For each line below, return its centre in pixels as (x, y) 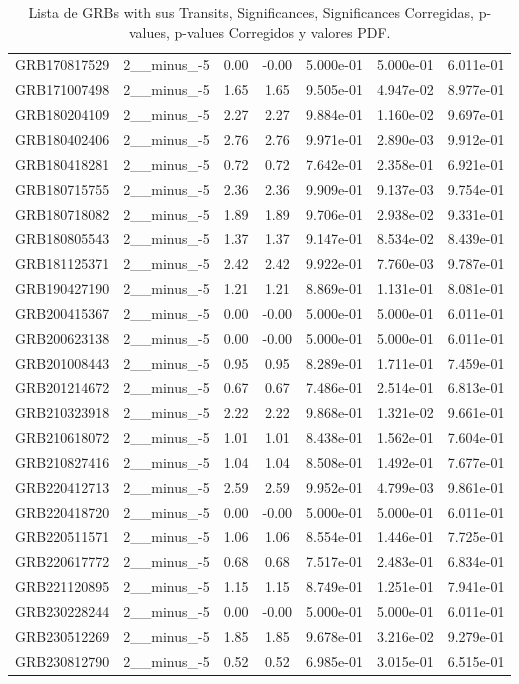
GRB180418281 (62, 163)
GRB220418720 (62, 511)
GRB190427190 (62, 288)
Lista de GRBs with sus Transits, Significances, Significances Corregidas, (251, 12)
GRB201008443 (62, 362)
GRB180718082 (62, 213)
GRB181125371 (62, 263)
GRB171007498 (62, 89)
